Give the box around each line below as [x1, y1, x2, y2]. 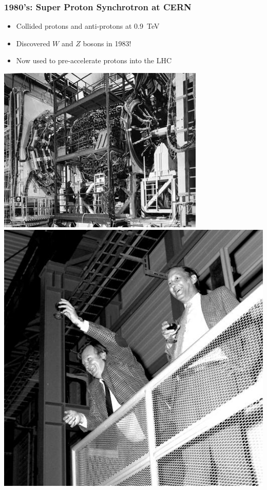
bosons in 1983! [83, 38, 131, 48]
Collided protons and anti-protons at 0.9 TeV [16, 21, 160, 31]
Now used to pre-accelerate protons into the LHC [16, 55, 171, 66]
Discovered [16, 38, 50, 48]
